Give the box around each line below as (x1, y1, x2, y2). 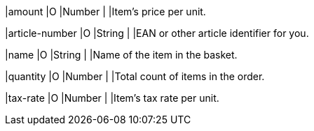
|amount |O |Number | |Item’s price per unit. (5, 6, 206, 17)
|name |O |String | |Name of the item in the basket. (5, 49, 238, 61)
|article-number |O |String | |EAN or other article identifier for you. (5, 27, 309, 39)
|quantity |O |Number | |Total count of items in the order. (5, 70, 265, 82)
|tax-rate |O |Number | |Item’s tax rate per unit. (5, 92, 219, 104)
